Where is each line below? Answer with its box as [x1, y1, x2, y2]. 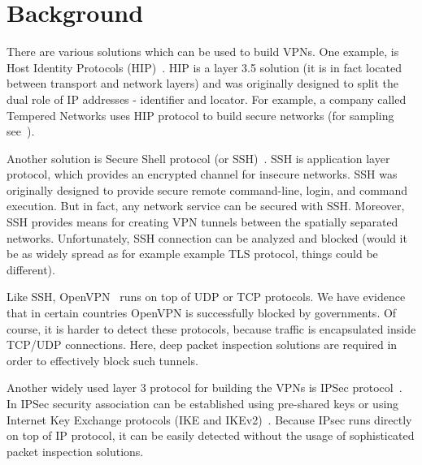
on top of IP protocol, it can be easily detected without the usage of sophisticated [7, 427, 415, 444]
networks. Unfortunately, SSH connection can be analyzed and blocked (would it [7, 229, 407, 246]
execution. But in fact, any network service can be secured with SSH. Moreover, [7, 197, 405, 214]
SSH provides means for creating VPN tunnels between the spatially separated [7, 213, 398, 230]
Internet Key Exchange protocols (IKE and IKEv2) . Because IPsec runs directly [7, 411, 412, 428]
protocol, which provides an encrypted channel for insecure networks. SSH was [7, 166, 398, 183]
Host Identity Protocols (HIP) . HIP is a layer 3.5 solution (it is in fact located [7, 58, 402, 75]
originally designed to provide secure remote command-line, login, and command [7, 181, 408, 198]
